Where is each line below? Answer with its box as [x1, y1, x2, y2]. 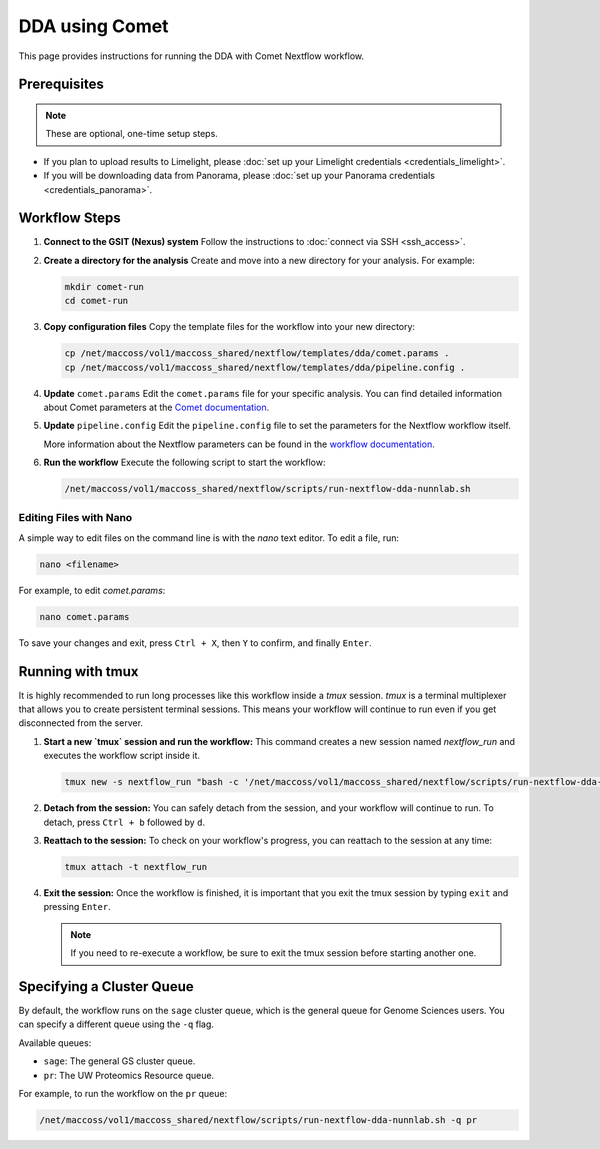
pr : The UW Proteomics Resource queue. [43, 1069, 215, 1081]
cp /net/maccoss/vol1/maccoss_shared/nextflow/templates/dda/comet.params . [64, 348, 450, 359]
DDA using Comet [18, 15, 169, 37]
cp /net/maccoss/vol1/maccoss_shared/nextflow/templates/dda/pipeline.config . [64, 361, 466, 373]
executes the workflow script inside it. [43, 750, 200, 762]
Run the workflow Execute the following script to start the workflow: [43, 456, 326, 469]
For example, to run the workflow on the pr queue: [18, 1087, 228, 1099]
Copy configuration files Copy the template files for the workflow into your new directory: [43, 321, 415, 333]
